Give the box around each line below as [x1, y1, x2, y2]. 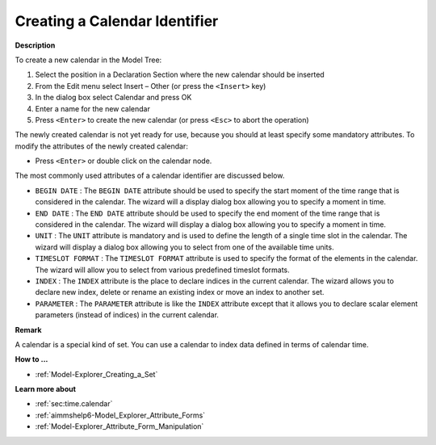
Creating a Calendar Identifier [15, 12, 219, 30]
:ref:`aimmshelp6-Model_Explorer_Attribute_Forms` [35, 410, 206, 420]
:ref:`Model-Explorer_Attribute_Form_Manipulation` [35, 422, 204, 431]
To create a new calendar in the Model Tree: [15, 55, 162, 65]
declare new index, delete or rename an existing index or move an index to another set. [35, 288, 325, 297]
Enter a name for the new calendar [35, 103, 151, 113]
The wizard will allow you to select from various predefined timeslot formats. [35, 265, 290, 275]
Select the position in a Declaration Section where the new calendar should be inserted [35, 69, 325, 80]
